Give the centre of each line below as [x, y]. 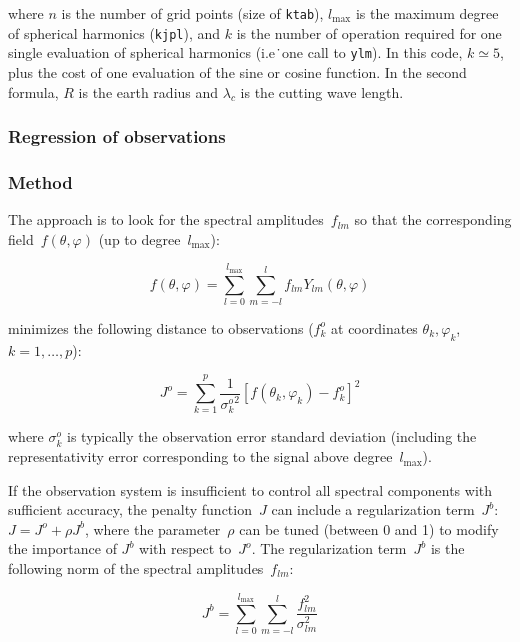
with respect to [185, 548]
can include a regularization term [373, 509]
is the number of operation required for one [369, 32]
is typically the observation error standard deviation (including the [272, 436]
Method [40, 181]
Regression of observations [117, 136]
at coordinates [374, 327]
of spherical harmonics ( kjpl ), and [114, 32]
